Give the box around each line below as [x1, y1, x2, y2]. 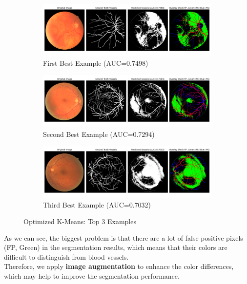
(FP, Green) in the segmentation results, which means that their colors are [4, 242, 227, 252]
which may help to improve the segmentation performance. [4, 271, 180, 281]
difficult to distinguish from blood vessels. [4, 251, 129, 262]
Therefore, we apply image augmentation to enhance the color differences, [4, 261, 234, 271]
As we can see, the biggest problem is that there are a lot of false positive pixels [4, 232, 243, 243]
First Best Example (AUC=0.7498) [43, 58, 148, 68]
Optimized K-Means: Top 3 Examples [23, 216, 136, 227]
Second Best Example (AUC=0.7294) [43, 129, 155, 139]
